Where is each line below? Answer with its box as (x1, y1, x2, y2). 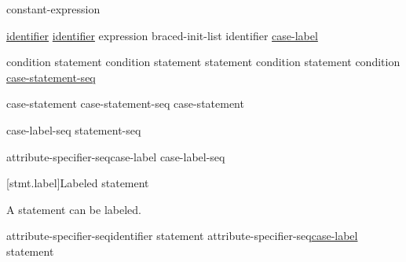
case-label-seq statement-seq (6, 121, 141, 138)
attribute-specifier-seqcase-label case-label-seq (6, 148, 225, 164)
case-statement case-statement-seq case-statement (6, 95, 244, 112)
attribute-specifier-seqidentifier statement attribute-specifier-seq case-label (6, 227, 358, 244)
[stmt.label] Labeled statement (6, 175, 149, 191)
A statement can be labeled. (6, 201, 141, 217)
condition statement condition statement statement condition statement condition (6, 54, 401, 70)
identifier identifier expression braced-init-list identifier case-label (6, 27, 318, 43)
